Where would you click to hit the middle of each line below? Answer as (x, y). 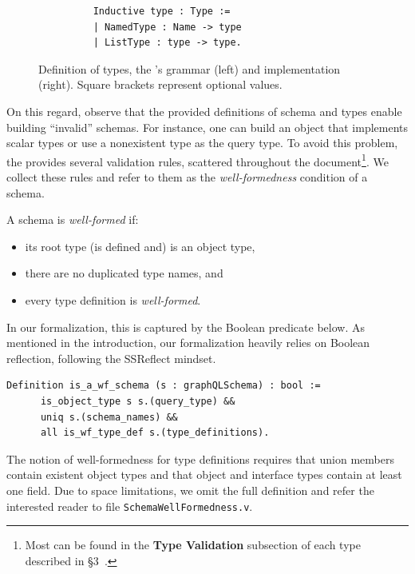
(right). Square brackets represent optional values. (160, 84)
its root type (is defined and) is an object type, (140, 246)
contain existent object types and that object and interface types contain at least (204, 474)
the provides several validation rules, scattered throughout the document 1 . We (198, 160)
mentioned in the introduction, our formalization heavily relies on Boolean (188, 343)
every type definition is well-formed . (113, 299)
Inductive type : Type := (162, 11)
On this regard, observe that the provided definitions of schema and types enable (204, 111)
